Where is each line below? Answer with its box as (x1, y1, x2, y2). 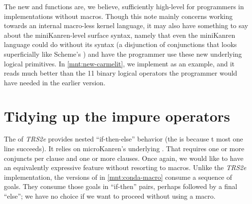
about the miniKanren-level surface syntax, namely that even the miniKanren (4, 30, 235, 40)
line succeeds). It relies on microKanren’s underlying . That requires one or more (4, 143, 244, 154)
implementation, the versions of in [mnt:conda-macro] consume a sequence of (4, 172, 232, 182)
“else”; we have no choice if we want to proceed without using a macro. (4, 191, 216, 201)
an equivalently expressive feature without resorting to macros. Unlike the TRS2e (4, 162, 247, 173)
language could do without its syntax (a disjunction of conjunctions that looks (4, 39, 237, 49)
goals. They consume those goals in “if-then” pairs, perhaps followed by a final (4, 181, 237, 191)
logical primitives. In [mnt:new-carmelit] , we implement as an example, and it (4, 58, 235, 68)
